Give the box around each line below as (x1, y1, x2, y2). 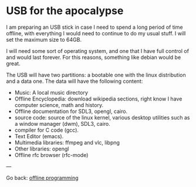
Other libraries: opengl (14, 145, 69, 152)
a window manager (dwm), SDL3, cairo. (14, 120, 110, 127)
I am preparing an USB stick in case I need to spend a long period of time (6, 24, 183, 31)
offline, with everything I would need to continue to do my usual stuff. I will (6, 29, 186, 36)
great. (6, 60, 21, 67)
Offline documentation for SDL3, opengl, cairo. (14, 108, 128, 115)
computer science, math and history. (14, 101, 104, 108)
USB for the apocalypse (6, 4, 124, 18)
